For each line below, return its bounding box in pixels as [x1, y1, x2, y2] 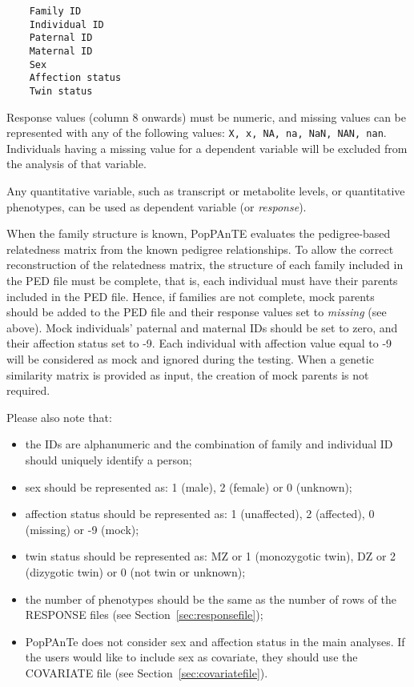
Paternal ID [29, 32, 93, 44]
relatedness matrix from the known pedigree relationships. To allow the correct [6, 240, 394, 257]
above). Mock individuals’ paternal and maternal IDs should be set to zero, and [6, 319, 398, 335]
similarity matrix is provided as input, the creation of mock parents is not [6, 366, 369, 383]
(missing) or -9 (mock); [25, 520, 139, 537]
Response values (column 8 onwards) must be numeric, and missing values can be [6, 108, 406, 125]
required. [6, 382, 50, 399]
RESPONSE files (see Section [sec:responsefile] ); [25, 606, 263, 623]
